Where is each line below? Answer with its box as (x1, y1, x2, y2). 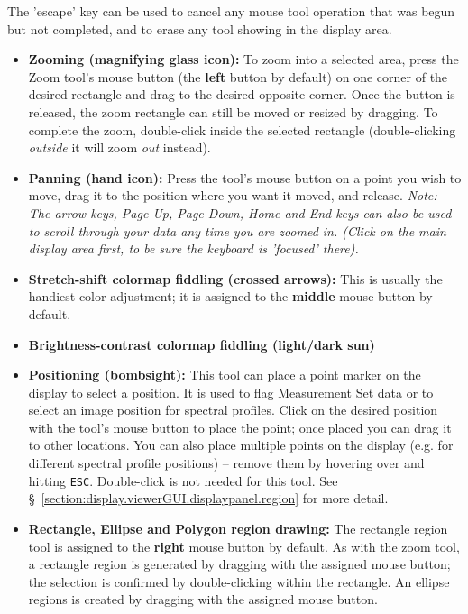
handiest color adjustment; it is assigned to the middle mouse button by (28, 287, 433, 306)
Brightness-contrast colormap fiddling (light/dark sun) (28, 334, 375, 353)
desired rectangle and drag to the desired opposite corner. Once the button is (28, 85, 455, 104)
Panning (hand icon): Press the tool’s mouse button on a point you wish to (28, 168, 462, 187)
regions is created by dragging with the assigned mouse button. (28, 590, 378, 609)
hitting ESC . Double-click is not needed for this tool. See (28, 471, 338, 490)
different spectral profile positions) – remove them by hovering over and (28, 454, 425, 472)
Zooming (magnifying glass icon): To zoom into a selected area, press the (28, 50, 459, 69)
